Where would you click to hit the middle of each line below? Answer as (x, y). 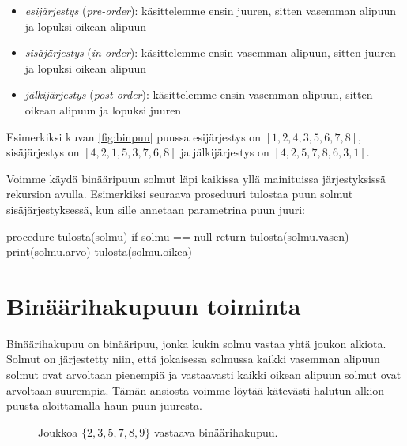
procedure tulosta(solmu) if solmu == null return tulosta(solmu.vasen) (178, 236)
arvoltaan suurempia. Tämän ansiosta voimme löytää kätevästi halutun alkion (196, 390)
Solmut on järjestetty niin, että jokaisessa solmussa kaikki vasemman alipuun (193, 359)
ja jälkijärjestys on (225, 152)
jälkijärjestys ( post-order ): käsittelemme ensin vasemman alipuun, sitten (199, 94)
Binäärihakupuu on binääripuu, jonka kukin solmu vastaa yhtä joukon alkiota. (196, 343)
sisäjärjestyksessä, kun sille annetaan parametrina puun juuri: (156, 209)
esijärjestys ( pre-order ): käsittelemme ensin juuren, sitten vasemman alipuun (210, 10)
